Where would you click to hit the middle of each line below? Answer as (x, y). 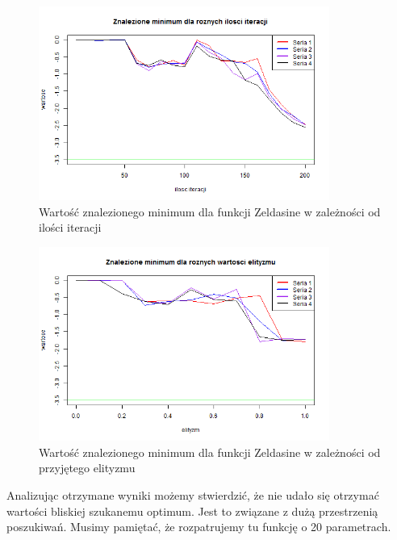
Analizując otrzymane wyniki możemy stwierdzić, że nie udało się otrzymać (193, 495)
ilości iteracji (70, 227)
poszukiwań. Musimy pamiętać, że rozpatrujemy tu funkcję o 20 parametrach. (199, 527)
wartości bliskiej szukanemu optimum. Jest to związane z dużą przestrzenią (192, 511)
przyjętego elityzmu (87, 468)
